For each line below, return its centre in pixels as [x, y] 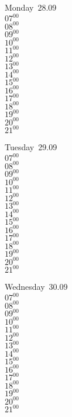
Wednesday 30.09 [36, 287]
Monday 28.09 [31, 7]
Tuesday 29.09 [31, 147]
